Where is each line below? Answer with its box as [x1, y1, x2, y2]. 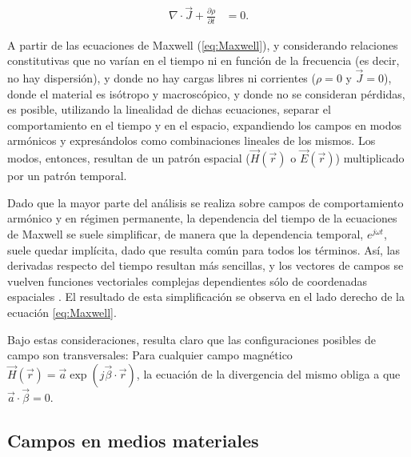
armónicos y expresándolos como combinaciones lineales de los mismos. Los [7, 132, 376, 149]
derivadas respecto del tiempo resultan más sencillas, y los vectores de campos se [7, 257, 404, 274]
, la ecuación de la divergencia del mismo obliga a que [136, 365, 401, 382]
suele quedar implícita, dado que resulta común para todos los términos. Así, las [7, 241, 401, 258]
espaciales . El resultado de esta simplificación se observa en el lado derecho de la [7, 288, 405, 305]
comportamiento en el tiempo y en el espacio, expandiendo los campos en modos [7, 116, 402, 133]
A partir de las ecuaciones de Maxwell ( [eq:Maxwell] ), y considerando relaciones [7, 36, 398, 53]
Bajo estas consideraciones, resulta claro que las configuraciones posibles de [7, 331, 377, 347]
